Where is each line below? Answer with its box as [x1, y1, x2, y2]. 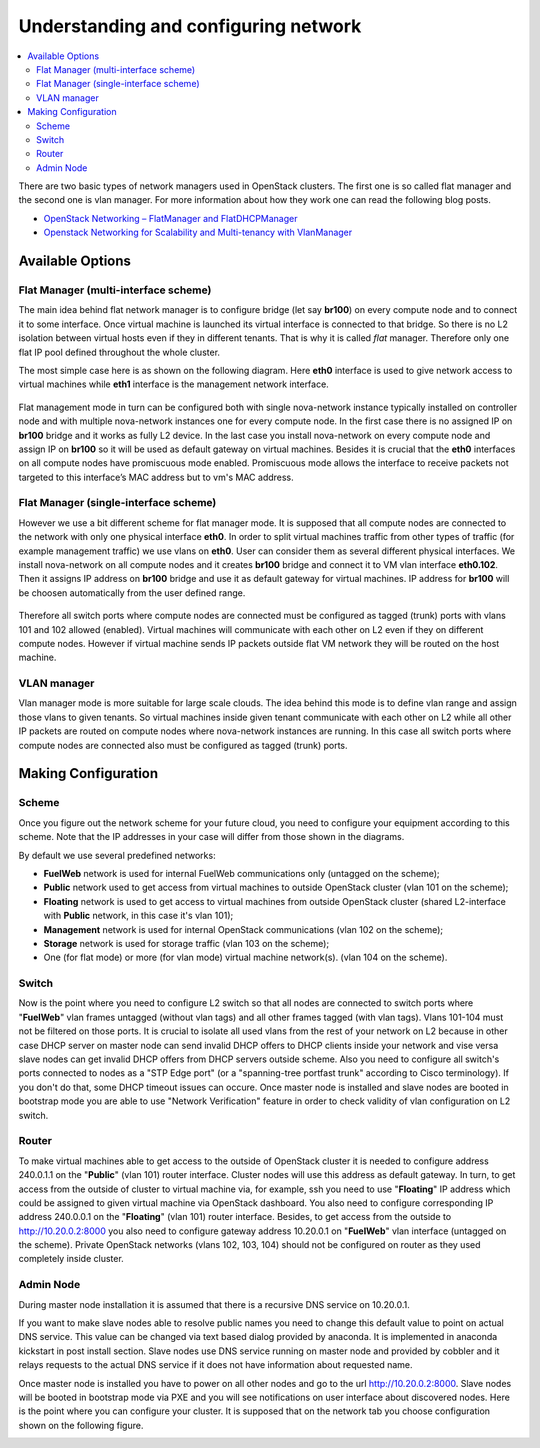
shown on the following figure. [18, 1419, 144, 1431]
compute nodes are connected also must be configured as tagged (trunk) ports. [18, 739, 348, 751]
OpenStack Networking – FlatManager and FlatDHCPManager [43, 212, 298, 224]
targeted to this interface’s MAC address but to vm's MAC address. [18, 471, 294, 483]
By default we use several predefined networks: [18, 849, 216, 861]
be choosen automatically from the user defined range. [18, 586, 246, 599]
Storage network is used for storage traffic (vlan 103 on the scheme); [43, 937, 330, 949]
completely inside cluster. [18, 1253, 124, 1265]
